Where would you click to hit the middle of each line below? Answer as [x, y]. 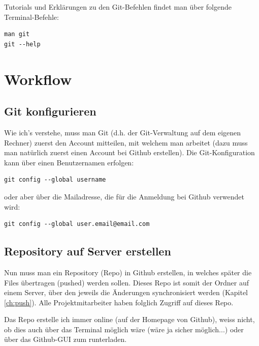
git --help [22, 44]
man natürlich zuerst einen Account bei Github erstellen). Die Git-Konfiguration [129, 152]
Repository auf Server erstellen [88, 251]
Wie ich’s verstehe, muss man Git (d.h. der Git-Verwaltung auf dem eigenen [123, 132]
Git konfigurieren [50, 111]
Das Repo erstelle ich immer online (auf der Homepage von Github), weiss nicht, [129, 319]
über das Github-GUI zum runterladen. [66, 339]
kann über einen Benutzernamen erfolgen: [69, 162]
